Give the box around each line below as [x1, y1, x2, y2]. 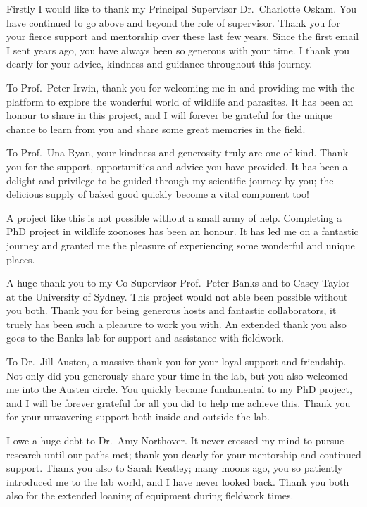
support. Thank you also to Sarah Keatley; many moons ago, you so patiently [6, 461, 343, 475]
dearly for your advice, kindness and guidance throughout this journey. [6, 56, 313, 71]
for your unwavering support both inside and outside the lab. [6, 409, 270, 424]
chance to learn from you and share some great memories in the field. [6, 121, 306, 136]
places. [6, 251, 35, 266]
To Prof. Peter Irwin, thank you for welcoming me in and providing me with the [6, 80, 355, 94]
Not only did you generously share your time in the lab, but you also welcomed [6, 368, 348, 382]
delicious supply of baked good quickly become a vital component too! [6, 187, 309, 201]
